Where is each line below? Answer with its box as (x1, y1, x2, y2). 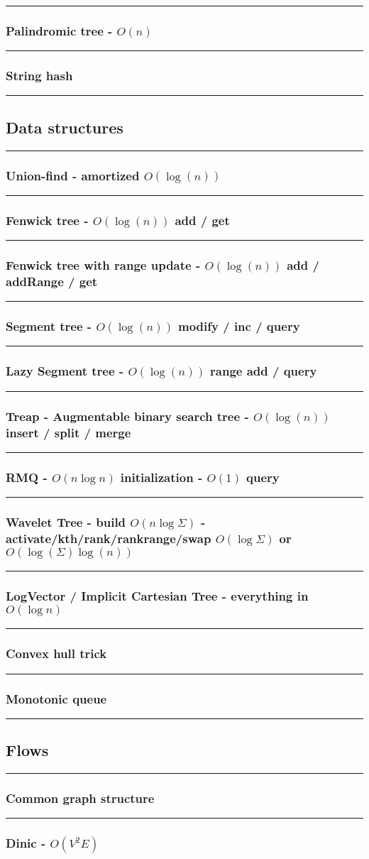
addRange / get (6, 272, 98, 290)
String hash (6, 67, 73, 84)
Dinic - (6, 834, 46, 852)
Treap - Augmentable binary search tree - (6, 407, 249, 425)
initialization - (120, 468, 203, 486)
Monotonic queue (6, 689, 107, 707)
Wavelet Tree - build (6, 513, 126, 530)
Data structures (6, 116, 123, 138)
